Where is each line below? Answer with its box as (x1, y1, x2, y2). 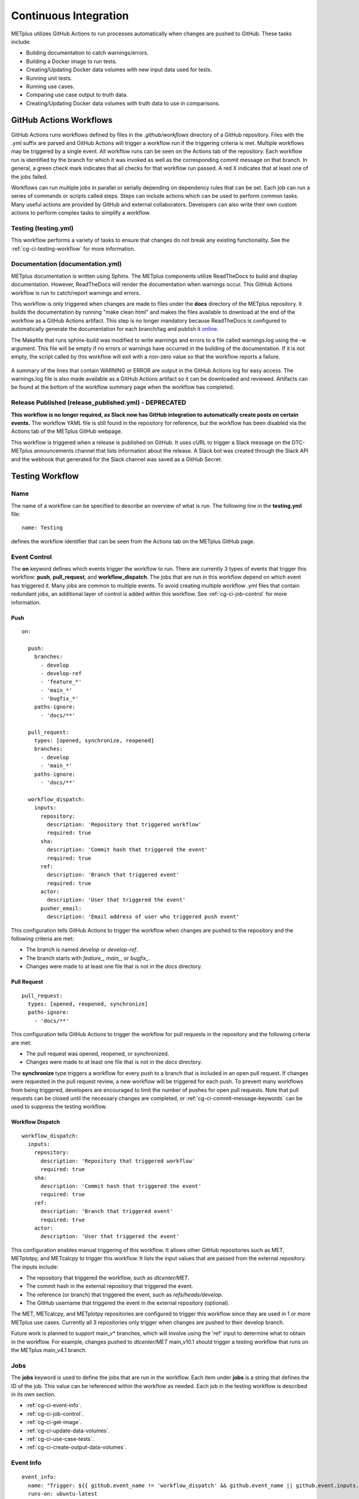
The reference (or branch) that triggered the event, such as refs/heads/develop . (26, 1291, 223, 1298)
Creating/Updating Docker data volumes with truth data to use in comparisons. (26, 100, 221, 107)
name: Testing (22, 525, 63, 531)
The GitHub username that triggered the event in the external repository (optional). (26, 1299, 230, 1307)
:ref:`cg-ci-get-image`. (26, 1419, 82, 1426)
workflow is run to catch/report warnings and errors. (11, 289, 141, 296)
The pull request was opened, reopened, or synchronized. (26, 1050, 169, 1057)
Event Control (11, 552, 52, 561)
